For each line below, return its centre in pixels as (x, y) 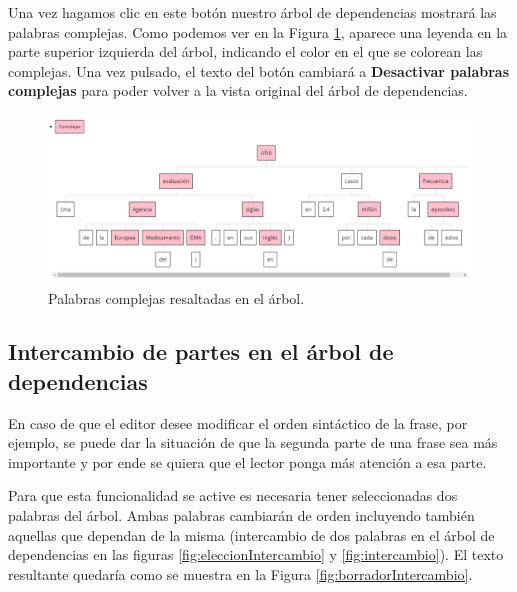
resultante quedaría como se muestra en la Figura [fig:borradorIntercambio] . (240, 573)
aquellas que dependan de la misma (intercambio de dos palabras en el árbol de (251, 534)
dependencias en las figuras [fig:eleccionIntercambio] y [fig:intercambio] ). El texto (256, 554)
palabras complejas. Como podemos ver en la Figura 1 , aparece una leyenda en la (258, 31)
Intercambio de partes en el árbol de (201, 351)
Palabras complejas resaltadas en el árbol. (176, 297)
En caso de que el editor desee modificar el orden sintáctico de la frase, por (238, 422)
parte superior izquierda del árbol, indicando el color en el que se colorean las (245, 51)
